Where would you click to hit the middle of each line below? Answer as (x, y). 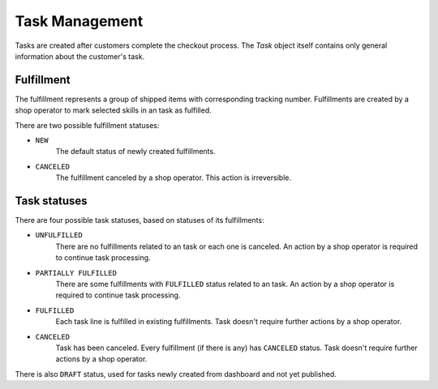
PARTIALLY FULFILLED (76, 273)
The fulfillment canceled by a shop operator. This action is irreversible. (174, 177)
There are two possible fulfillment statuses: (87, 125)
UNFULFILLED (59, 235)
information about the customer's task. (80, 56)
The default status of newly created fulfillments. (135, 152)
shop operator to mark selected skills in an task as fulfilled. (114, 110)
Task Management (79, 21)
